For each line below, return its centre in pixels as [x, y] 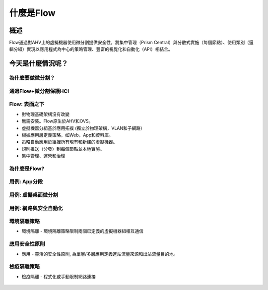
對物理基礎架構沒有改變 [45, 114]
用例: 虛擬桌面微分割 [33, 195]
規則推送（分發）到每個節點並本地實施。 [63, 149]
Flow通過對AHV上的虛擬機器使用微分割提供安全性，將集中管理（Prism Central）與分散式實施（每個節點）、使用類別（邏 [132, 43]
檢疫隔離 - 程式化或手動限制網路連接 [59, 276]
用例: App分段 [26, 182]
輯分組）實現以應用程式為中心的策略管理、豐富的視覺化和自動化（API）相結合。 [91, 49]
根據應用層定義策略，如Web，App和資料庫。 [67, 135]
